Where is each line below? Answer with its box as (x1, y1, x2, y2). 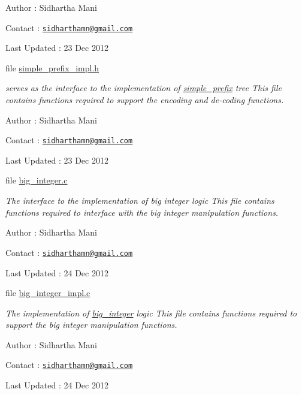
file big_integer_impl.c (5, 287, 90, 299)
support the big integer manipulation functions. (5, 318, 177, 331)
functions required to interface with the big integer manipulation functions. (5, 206, 279, 218)
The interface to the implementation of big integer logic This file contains (5, 194, 274, 207)
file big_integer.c (5, 174, 68, 186)
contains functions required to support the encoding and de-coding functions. (5, 94, 284, 106)
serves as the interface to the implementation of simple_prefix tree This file (5, 82, 282, 94)
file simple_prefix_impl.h (5, 61, 99, 74)
